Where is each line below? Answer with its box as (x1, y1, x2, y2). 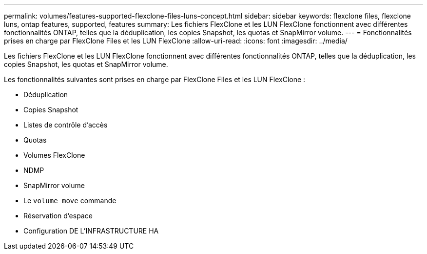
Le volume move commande (23, 196, 116, 205)
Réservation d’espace (23, 212, 93, 220)
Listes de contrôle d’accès (23, 121, 108, 129)
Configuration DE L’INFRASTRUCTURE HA (23, 227, 159, 235)
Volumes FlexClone (23, 151, 85, 159)
